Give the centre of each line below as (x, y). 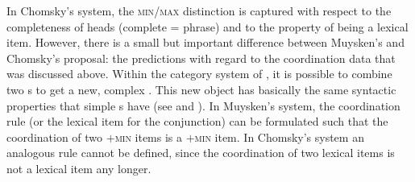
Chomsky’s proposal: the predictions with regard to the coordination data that (201, 58)
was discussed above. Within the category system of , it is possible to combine (199, 74)
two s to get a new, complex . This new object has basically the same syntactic (201, 89)
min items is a (149, 136)
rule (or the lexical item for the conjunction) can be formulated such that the (197, 121)
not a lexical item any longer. (79, 168)
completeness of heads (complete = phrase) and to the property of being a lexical (207, 26)
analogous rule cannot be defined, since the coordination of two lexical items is (201, 153)
